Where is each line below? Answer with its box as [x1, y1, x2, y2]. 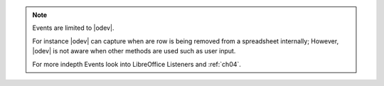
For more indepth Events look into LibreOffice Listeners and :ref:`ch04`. [32, 60, 242, 68]
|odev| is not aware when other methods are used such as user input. [32, 47, 236, 55]
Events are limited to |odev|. [32, 23, 114, 32]
